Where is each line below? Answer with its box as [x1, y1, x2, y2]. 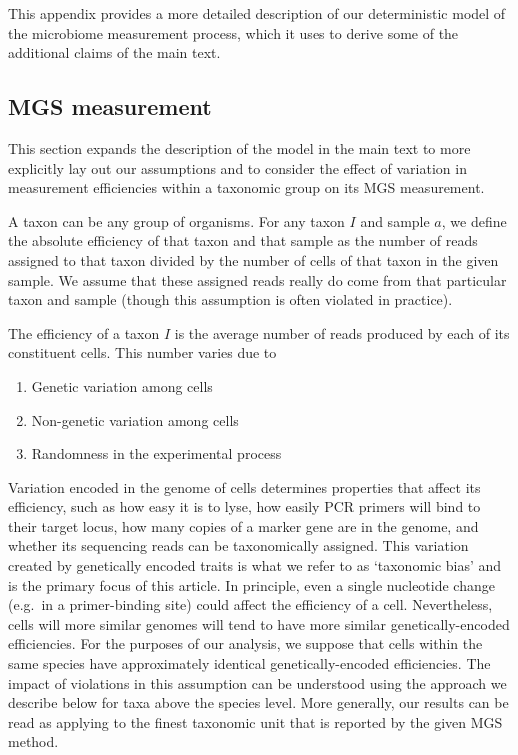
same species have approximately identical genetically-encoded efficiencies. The [8, 653, 491, 674]
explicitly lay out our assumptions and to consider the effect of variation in [8, 157, 467, 178]
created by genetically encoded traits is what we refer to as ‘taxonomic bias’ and [8, 555, 502, 576]
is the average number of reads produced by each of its [174, 322, 510, 343]
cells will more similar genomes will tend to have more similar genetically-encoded [8, 613, 510, 634]
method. [8, 731, 59, 752]
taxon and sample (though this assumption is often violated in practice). [8, 289, 453, 310]
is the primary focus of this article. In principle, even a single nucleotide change [8, 574, 495, 595]
